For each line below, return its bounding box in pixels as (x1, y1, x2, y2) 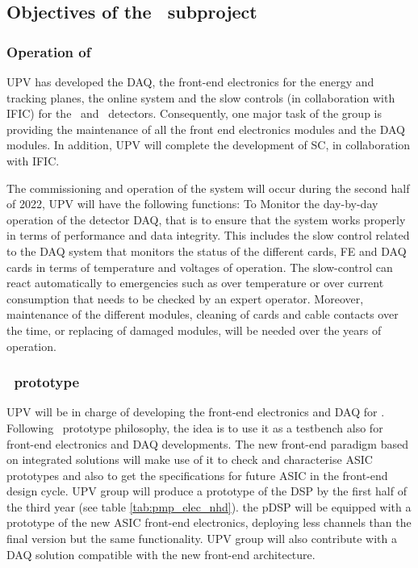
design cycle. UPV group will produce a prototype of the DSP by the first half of (6, 482, 407, 499)
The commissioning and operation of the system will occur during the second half (6, 179, 410, 196)
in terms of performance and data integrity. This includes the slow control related (6, 227, 410, 244)
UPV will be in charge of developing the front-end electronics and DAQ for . (6, 403, 385, 420)
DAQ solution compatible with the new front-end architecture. (6, 545, 316, 562)
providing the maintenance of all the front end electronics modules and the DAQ (6, 120, 405, 137)
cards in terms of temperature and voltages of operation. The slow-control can (6, 258, 393, 275)
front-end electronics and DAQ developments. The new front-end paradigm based (6, 435, 408, 452)
